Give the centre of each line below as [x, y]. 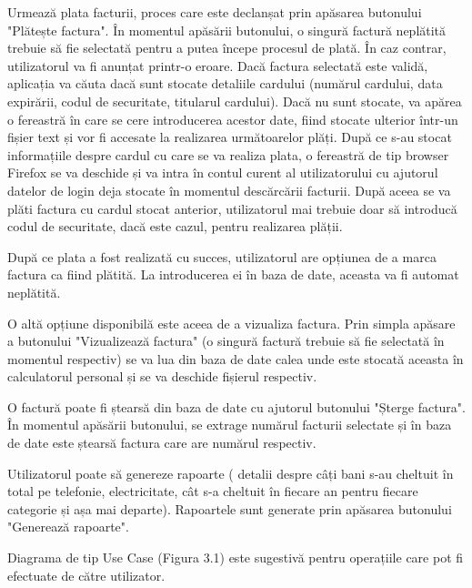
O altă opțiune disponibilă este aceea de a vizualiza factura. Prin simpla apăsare [231, 323]
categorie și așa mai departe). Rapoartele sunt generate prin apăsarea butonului [230, 508]
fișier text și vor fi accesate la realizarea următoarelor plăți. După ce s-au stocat [230, 137]
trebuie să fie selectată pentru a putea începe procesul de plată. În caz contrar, [227, 48]
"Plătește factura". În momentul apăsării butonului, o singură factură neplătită [227, 30]
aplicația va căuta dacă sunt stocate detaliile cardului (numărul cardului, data [225, 83]
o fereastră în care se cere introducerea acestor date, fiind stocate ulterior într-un [233, 119]
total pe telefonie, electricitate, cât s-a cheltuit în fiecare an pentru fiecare [213, 491]
